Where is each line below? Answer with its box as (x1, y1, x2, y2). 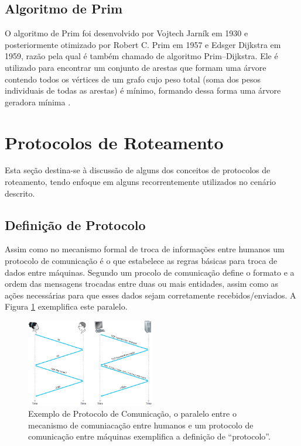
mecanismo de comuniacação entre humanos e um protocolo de (28, 418, 254, 431)
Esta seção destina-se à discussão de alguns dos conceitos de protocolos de (5, 164, 271, 176)
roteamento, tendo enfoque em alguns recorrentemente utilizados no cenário (5, 176, 276, 188)
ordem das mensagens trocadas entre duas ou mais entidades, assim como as (5, 277, 279, 290)
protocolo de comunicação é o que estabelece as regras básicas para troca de (5, 255, 278, 267)
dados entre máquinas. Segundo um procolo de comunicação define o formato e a (5, 266, 295, 278)
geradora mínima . (5, 95, 71, 108)
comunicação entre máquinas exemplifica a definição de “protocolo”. (28, 430, 271, 442)
